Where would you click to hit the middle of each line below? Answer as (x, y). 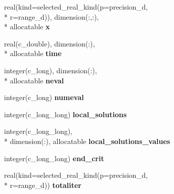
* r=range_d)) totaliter (43, 185)
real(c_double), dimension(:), (50, 43)
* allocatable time (33, 53)
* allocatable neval (34, 80)
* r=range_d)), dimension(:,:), (52, 16)
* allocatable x (27, 27)
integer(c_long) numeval (44, 97)
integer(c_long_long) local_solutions (66, 114)
